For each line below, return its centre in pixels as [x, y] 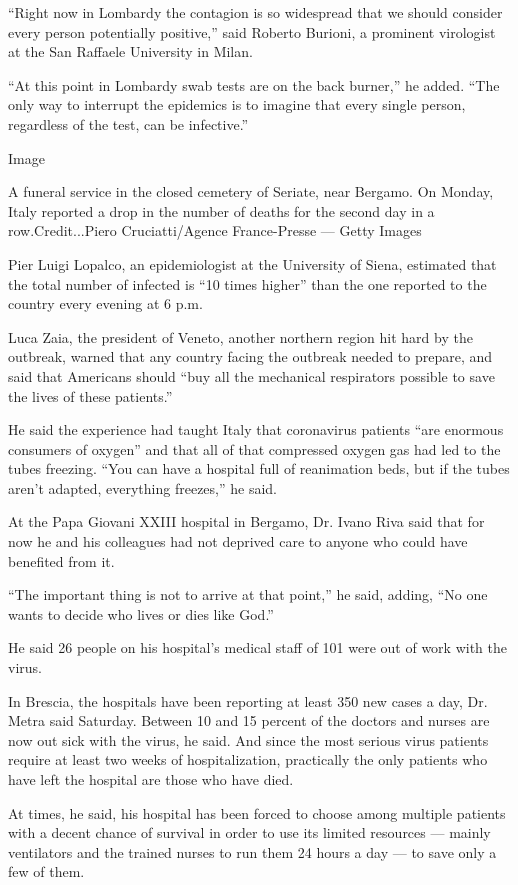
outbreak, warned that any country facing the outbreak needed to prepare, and [250, 356]
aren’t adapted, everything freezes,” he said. [142, 487]
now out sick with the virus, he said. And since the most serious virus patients [248, 739]
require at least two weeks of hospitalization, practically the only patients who [248, 759]
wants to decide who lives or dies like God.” [141, 613]
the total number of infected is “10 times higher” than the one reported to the [247, 283]
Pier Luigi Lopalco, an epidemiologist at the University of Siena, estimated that [252, 263]
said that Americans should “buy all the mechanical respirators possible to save [251, 375]
